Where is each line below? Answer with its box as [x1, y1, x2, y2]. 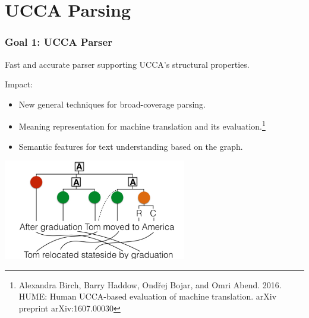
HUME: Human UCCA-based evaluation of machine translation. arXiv [18, 290, 277, 303]
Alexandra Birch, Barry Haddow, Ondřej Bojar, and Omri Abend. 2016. [18, 278, 282, 291]
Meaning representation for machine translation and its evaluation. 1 [18, 118, 266, 133]
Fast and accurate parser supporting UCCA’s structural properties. [5, 58, 250, 70]
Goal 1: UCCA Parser [5, 34, 112, 49]
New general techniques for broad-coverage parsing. [18, 97, 206, 110]
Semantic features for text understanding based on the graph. [18, 140, 243, 152]
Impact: [5, 78, 33, 90]
